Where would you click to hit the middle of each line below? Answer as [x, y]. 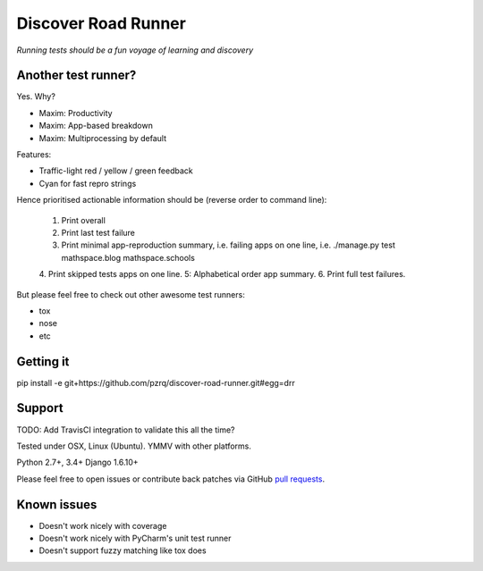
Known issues [57, 504]
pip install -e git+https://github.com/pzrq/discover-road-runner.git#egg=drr [156, 382]
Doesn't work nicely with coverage [103, 525]
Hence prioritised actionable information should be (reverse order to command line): [172, 200]
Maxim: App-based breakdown [96, 126]
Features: [34, 155]
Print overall [84, 220]
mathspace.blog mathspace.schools [128, 257]
